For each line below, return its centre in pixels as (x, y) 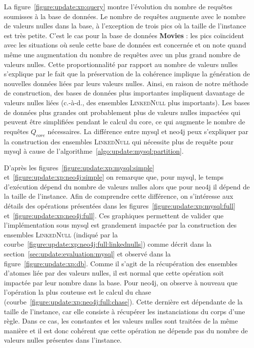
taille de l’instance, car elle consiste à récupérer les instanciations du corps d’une (125, 311)
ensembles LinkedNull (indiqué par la (61, 234)
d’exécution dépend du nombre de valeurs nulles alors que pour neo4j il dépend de (127, 186)
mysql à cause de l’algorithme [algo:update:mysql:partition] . (94, 151)
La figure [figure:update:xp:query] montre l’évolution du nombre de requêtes (118, 6)
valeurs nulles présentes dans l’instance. (63, 340)
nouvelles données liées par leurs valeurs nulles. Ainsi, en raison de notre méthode (126, 83)
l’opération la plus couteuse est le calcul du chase (78, 292)
